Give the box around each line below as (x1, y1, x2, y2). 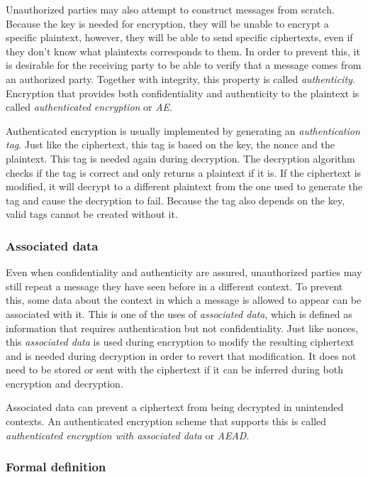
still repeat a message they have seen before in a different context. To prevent (6, 278, 343, 293)
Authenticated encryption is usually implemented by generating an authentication (6, 123, 360, 138)
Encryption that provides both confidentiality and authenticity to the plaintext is (6, 85, 359, 100)
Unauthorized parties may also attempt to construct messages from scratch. (6, 2, 335, 16)
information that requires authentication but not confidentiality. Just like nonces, (6, 320, 359, 335)
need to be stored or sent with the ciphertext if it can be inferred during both (6, 362, 344, 377)
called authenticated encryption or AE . (6, 99, 173, 114)
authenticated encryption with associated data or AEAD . (6, 427, 250, 442)
